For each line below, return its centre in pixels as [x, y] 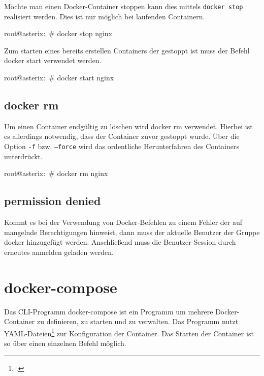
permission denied [53, 201]
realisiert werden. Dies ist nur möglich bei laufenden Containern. [105, 16]
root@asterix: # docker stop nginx [58, 33]
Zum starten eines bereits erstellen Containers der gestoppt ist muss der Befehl [127, 50]
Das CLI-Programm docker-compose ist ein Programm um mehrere [109, 311]
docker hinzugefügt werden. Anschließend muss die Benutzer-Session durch [120, 242]
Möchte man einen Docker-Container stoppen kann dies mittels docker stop [124, 6]
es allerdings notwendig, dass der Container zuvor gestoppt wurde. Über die [122, 136]
